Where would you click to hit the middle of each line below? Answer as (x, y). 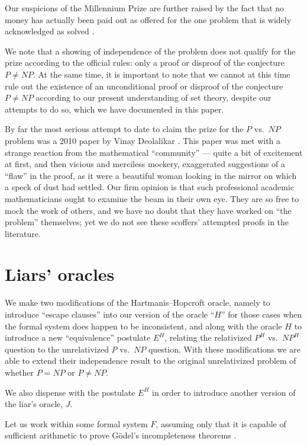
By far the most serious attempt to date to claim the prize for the (124, 129)
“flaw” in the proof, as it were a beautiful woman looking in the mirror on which (151, 175)
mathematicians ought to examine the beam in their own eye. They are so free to (152, 198)
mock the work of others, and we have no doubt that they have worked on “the (148, 210)
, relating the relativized (208, 337)
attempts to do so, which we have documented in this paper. (114, 109)
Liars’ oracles (60, 274)
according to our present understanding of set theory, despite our (153, 97)
